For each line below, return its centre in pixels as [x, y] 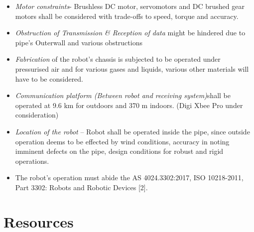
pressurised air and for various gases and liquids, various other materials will [132, 68]
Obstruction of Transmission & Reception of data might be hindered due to [130, 33]
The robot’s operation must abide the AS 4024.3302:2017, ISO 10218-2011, [129, 177]
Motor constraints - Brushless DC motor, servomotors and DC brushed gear [130, 6]
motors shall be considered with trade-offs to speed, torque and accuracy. [127, 16]
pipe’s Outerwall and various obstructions [79, 42]
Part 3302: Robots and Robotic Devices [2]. [81, 187]
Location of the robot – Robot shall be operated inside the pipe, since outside [132, 131]
